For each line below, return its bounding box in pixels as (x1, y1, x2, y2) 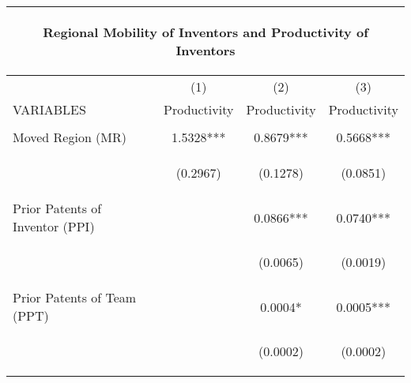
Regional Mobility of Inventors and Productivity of (43, 23, 368, 41)
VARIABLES (13, 100, 86, 118)
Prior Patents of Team (13, 288, 137, 306)
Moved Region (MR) (13, 128, 127, 146)
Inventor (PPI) (13, 217, 95, 235)
